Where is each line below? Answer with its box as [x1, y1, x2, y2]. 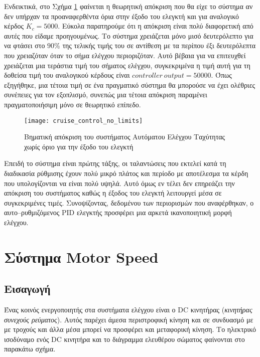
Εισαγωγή [4, 281, 51, 296]
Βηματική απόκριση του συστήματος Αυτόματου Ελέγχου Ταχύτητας [24, 131, 225, 142]
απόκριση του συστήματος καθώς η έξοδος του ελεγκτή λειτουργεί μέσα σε [4, 188, 222, 198]
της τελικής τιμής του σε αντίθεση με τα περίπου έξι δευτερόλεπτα [62, 40, 256, 51]
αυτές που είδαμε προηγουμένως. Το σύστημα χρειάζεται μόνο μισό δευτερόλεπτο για [4, 30, 253, 41]
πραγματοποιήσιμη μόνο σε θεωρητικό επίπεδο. [4, 99, 141, 109]
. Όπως [211, 70, 232, 80]
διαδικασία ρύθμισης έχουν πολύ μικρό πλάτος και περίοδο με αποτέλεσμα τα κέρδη [4, 167, 248, 178]
